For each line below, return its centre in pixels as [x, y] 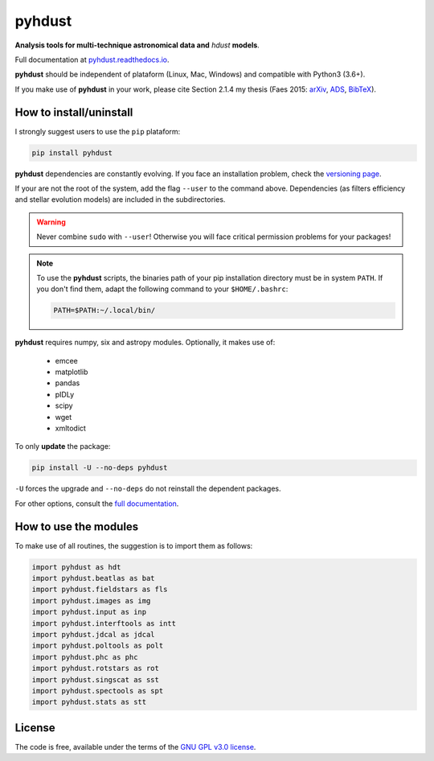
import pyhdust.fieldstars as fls [100, 590]
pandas [68, 383]
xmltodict [70, 428]
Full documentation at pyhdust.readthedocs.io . [92, 60]
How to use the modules [77, 527]
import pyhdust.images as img [91, 601]
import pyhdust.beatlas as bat [94, 578]
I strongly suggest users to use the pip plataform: [98, 131]
